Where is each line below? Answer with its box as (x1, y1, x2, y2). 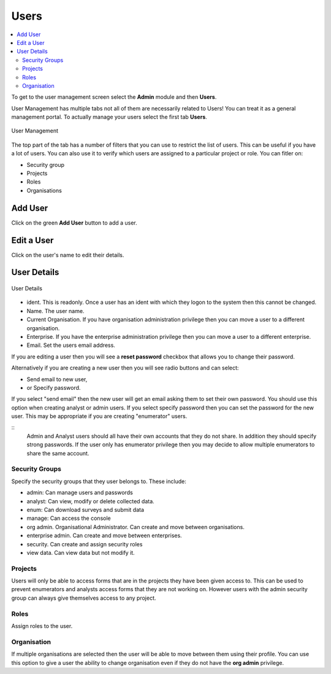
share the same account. (26, 449, 89, 457)
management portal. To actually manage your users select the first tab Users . (11, 114, 208, 121)
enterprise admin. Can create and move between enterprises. (26, 532, 182, 540)
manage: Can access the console (26, 514, 111, 522)
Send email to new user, (26, 375, 88, 383)
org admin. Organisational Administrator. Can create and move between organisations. (26, 523, 245, 530)
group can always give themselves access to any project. (11, 594, 156, 602)
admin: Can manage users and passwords (26, 489, 133, 497)
